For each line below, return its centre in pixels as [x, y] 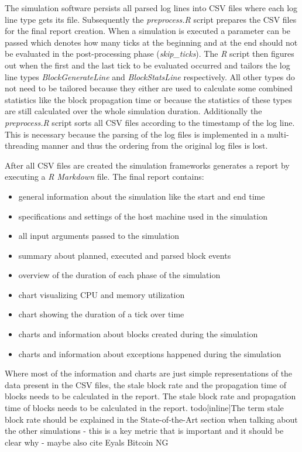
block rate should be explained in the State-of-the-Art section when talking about [151, 419]
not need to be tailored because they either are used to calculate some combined [149, 88]
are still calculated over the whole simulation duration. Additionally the [133, 111]
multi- [278, 134]
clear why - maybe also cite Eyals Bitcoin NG [87, 442]
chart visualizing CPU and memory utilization [102, 294]
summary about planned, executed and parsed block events [125, 255]
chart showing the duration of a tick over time [101, 314]
